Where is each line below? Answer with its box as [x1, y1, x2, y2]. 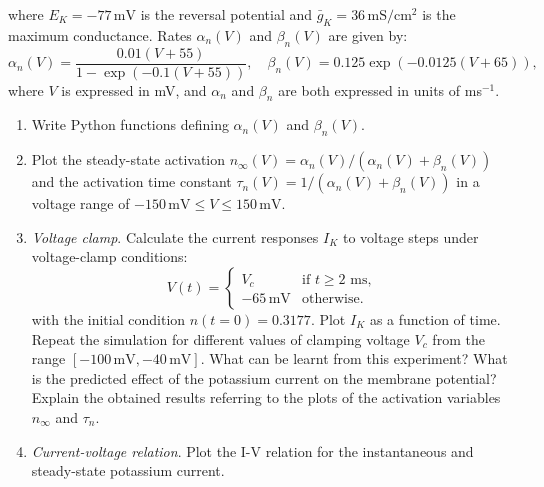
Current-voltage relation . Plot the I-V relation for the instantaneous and [31, 440, 474, 461]
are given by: [328, 24, 408, 45]
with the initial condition [31, 309, 186, 330]
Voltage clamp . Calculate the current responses [31, 226, 319, 247]
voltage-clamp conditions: [31, 246, 188, 267]
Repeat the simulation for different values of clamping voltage [31, 328, 410, 349]
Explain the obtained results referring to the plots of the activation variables [31, 387, 501, 408]
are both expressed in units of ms [278, 79, 482, 100]
